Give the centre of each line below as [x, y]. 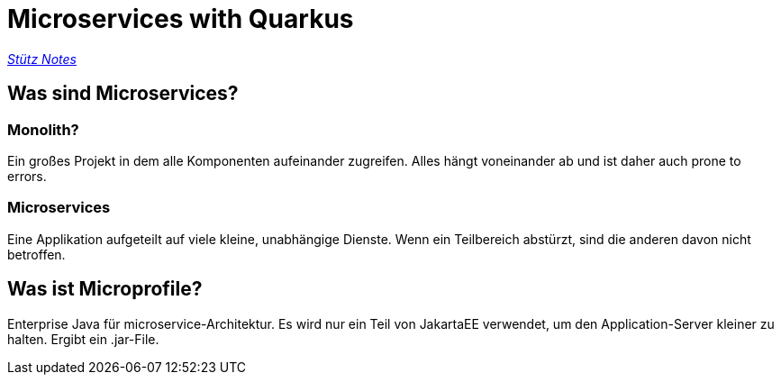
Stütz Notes [42, 59]
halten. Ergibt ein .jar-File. [83, 339]
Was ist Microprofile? [105, 289]
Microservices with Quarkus [181, 19]
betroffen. [36, 254]
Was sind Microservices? [123, 94]
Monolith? [43, 129]
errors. [27, 176]
